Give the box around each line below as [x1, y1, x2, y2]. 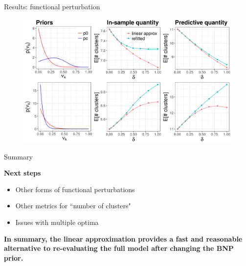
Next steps [4, 168, 41, 178]
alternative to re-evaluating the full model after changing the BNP [4, 243, 234, 253]
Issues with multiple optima [15, 217, 99, 227]
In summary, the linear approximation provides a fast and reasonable [4, 233, 243, 244]
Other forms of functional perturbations [15, 184, 135, 194]
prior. [4, 252, 23, 263]
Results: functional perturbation [4, 1, 100, 11]
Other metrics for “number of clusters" [15, 200, 131, 211]
